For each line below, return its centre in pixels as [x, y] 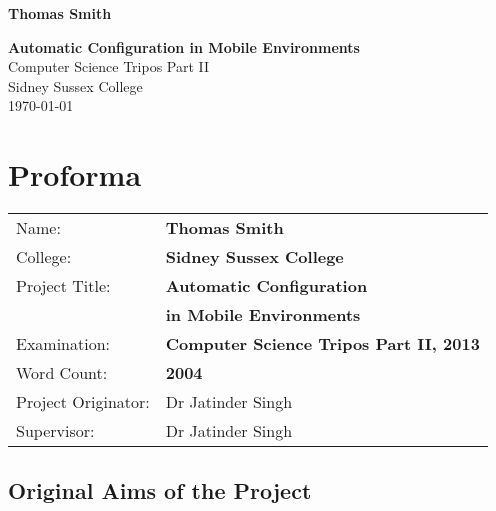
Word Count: [62, 373]
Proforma [75, 174]
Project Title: [63, 286]
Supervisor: [55, 431]
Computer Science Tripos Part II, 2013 [322, 344]
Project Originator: [83, 402]
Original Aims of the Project [160, 490]
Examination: [63, 344]
